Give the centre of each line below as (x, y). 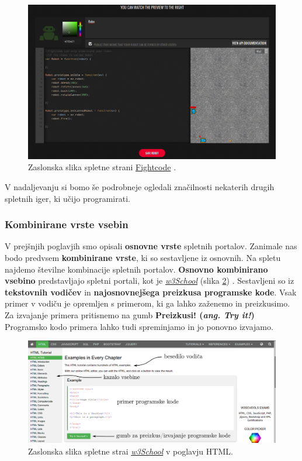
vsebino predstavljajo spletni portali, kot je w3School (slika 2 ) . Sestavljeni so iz (150, 281)
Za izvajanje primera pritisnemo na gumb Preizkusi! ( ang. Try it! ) (130, 314)
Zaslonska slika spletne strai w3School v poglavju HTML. (131, 451)
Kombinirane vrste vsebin (67, 224)
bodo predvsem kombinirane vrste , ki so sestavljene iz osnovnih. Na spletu (143, 257)
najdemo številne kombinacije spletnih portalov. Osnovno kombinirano (136, 269)
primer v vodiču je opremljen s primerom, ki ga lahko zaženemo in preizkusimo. (147, 303)
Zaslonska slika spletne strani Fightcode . (102, 167)
